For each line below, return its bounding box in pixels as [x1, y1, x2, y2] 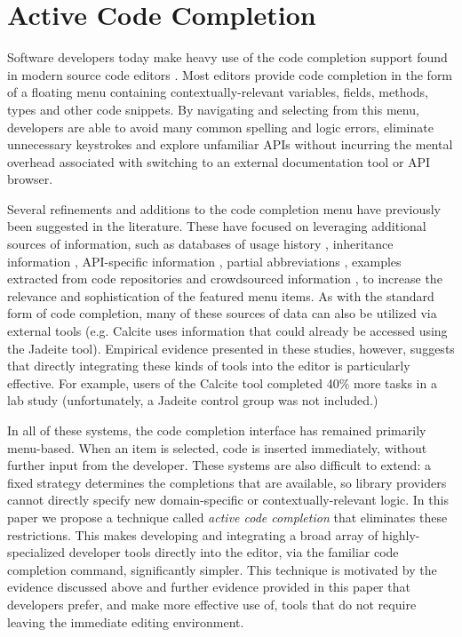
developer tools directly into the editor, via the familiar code [68, 543, 399, 561]
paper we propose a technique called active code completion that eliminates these [7, 507, 448, 526]
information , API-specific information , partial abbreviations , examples [7, 251, 402, 270]
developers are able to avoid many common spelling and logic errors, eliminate [7, 117, 434, 136]
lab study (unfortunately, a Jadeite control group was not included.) [7, 391, 378, 410]
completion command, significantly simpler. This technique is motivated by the [7, 560, 437, 578]
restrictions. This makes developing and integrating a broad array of [7, 525, 378, 544]
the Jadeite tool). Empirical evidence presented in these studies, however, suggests [7, 338, 455, 357]
